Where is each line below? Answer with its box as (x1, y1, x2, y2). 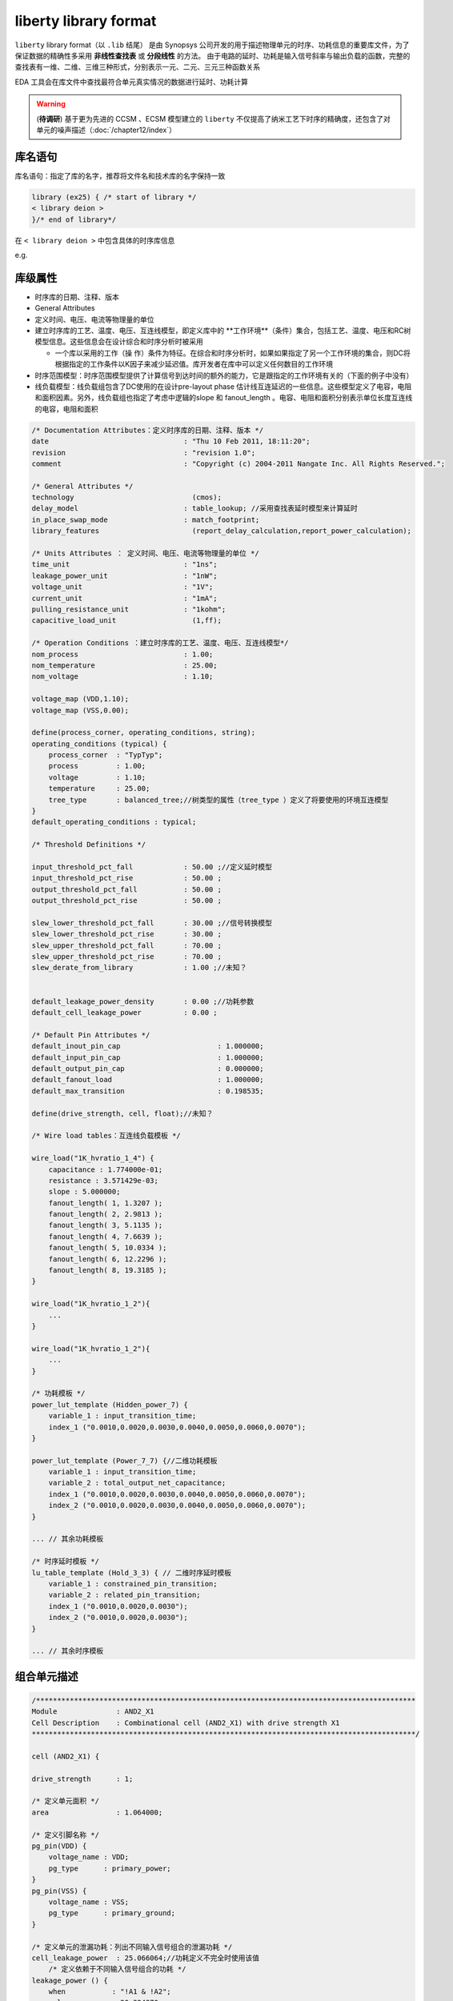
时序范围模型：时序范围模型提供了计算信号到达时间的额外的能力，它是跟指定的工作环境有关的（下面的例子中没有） (34, 371, 414, 380)
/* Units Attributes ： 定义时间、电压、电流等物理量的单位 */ (31, 549, 259, 558)
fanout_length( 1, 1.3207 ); (48, 1198, 163, 1208)
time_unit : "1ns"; (31, 560, 218, 569)
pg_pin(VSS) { (31, 1886, 87, 1895)
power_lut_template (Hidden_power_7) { (31, 1400, 188, 1409)
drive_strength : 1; (31, 1774, 134, 1783)
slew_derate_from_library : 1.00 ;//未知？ (31, 963, 247, 972)
